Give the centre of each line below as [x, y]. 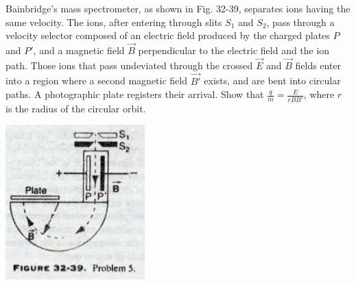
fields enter [318, 65]
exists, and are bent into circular [272, 80]
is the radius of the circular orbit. [76, 108]
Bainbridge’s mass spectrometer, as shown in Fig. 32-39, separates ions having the [178, 8]
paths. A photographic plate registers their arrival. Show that [135, 94]
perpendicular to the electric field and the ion [234, 50]
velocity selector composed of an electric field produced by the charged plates [168, 35]
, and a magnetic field [79, 50]
